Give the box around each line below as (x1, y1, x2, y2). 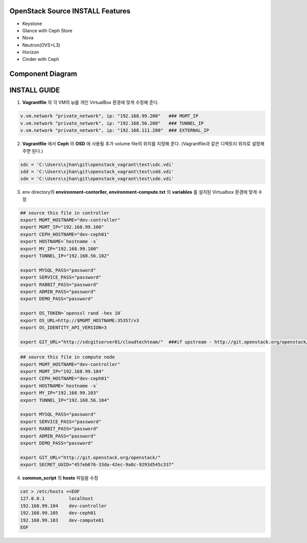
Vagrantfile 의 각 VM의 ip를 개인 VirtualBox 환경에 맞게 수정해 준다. (22, 99, 159, 106)
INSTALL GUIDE (9, 86, 60, 95)
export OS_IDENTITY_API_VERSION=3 (20, 324, 107, 330)
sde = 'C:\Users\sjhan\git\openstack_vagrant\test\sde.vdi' (20, 176, 174, 182)
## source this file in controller (20, 210, 109, 216)
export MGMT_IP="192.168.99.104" (20, 369, 104, 374)
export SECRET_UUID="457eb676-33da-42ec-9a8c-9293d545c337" (20, 462, 174, 468)
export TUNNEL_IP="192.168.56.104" (20, 397, 109, 403)
